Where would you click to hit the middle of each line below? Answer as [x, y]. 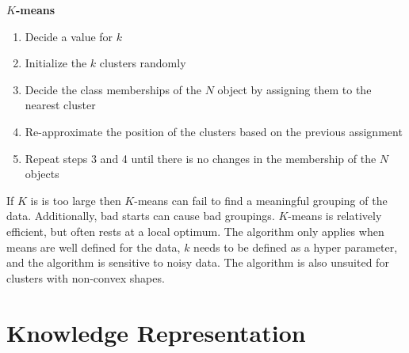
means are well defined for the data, [94, 247]
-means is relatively [335, 216]
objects [42, 174]
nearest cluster [60, 105]
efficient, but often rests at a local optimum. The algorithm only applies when [195, 231]
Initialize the [56, 63]
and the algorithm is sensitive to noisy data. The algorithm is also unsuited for [198, 262]
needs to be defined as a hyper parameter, [296, 247]
